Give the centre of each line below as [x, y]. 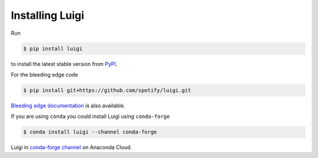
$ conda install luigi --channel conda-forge [90, 132]
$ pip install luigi [53, 48]
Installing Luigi [48, 15]
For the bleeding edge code [44, 74]
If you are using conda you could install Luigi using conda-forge [90, 116]
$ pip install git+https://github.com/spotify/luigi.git [107, 90]
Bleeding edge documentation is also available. [68, 106]
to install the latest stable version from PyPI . [64, 64]
